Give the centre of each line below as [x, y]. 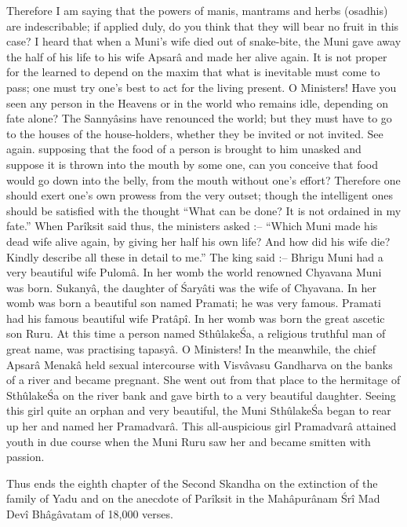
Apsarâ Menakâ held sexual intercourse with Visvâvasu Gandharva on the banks [200, 364]
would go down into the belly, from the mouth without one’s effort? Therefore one [203, 179]
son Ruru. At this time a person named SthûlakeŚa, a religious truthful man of [196, 333]
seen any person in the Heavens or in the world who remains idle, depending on [197, 102]
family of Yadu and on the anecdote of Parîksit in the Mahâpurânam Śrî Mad [193, 498]
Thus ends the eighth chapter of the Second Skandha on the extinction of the [192, 483]
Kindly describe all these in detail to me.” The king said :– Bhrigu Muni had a [195, 256]
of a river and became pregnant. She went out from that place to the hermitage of [203, 380]
